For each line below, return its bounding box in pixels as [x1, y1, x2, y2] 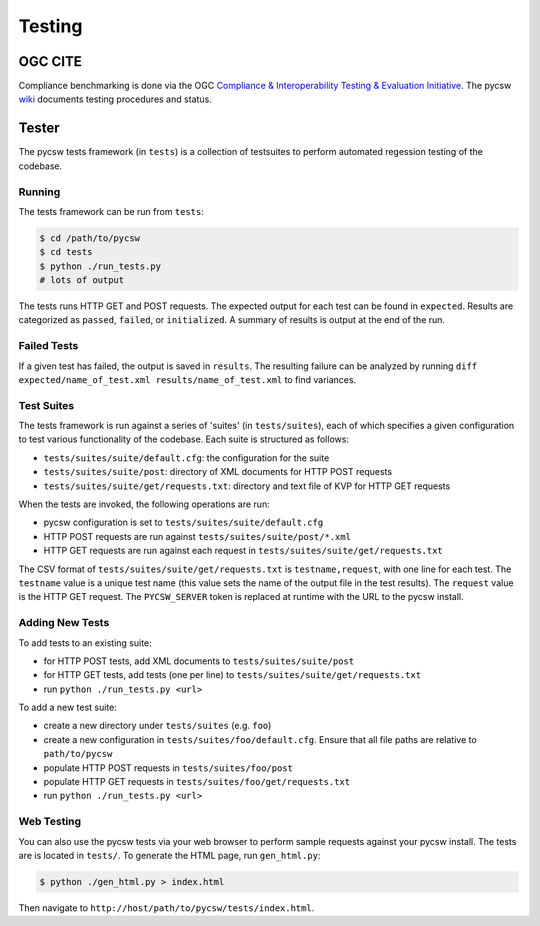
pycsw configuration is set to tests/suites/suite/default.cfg [43, 516, 324, 529]
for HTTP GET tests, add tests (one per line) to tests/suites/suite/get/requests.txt [43, 669, 422, 681]
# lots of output [39, 275, 125, 286]
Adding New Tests [18, 616, 110, 630]
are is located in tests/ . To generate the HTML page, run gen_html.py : [18, 849, 321, 861]
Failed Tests [18, 339, 79, 353]
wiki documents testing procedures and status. [18, 93, 212, 105]
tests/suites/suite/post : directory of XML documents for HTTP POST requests [43, 466, 393, 478]
